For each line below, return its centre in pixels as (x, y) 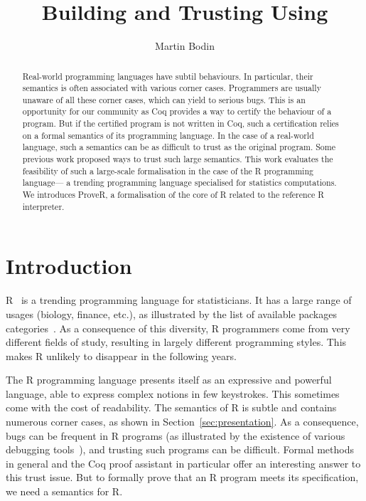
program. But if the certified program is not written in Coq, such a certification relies (181, 123)
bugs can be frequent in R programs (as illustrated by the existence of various (176, 435)
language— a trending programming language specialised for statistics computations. (179, 183)
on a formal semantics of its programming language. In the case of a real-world (168, 135)
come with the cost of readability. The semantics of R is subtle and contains (171, 407)
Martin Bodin (185, 46)
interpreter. (43, 206)
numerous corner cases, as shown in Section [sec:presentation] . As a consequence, (182, 422)
